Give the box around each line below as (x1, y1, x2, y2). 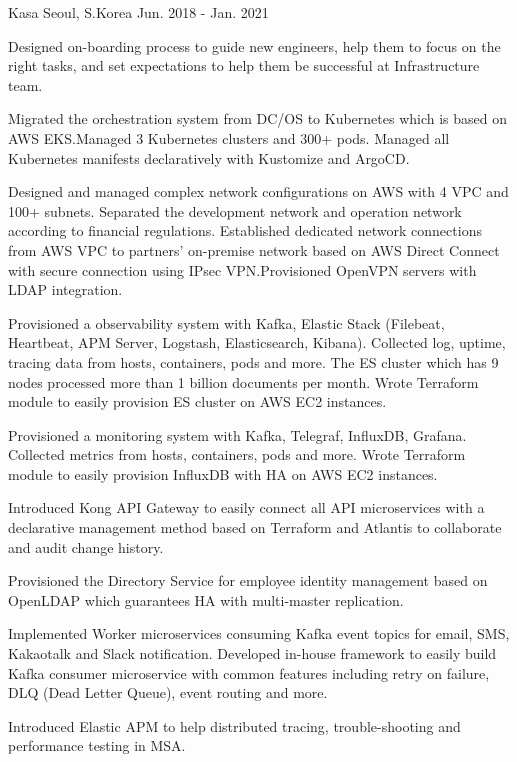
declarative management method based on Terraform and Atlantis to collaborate (8, 517, 502, 538)
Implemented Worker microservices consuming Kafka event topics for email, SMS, (8, 623, 510, 644)
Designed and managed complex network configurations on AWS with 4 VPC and (8, 181, 509, 202)
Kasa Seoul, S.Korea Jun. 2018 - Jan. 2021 (8, 2, 269, 22)
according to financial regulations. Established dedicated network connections (8, 220, 482, 241)
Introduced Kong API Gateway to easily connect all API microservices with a (8, 497, 485, 518)
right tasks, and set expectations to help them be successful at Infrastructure (8, 55, 480, 76)
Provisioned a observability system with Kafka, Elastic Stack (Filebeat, (8, 312, 445, 333)
